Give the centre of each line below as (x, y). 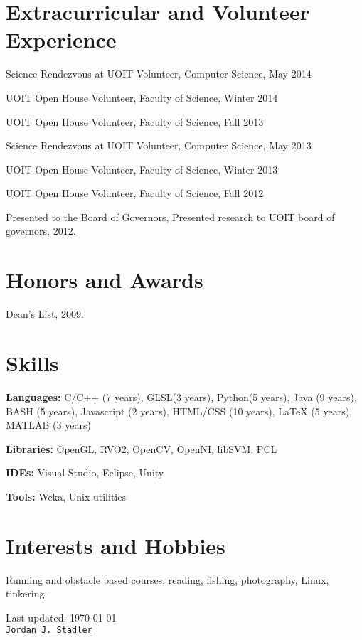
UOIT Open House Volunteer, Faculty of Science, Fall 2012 (135, 193)
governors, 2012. (41, 231)
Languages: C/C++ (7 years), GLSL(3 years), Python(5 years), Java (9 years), (181, 396)
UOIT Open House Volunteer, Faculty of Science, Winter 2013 (142, 169)
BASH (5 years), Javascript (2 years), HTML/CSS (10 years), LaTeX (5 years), (179, 411)
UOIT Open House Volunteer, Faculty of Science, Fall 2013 (135, 121)
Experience (61, 39)
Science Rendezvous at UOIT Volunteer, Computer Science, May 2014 (159, 74)
